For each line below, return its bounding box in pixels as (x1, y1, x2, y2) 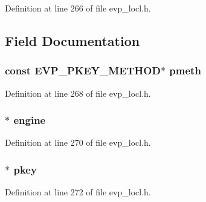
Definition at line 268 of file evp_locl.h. (5, 86, 151, 99)
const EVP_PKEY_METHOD (5, 63, 161, 78)
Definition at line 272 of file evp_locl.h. (5, 186, 151, 198)
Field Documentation (5, 31, 140, 50)
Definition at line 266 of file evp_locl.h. (5, 2, 151, 14)
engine (13, 112, 46, 128)
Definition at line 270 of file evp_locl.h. (5, 136, 151, 149)
